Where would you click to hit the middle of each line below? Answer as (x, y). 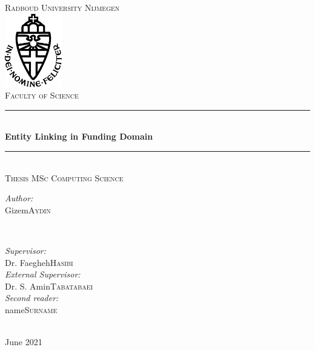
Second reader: (32, 298)
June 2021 (24, 342)
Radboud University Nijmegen (62, 7)
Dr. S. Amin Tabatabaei (49, 286)
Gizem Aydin (28, 209)
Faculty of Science (42, 95)
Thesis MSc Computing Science (64, 177)
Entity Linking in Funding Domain (79, 136)
